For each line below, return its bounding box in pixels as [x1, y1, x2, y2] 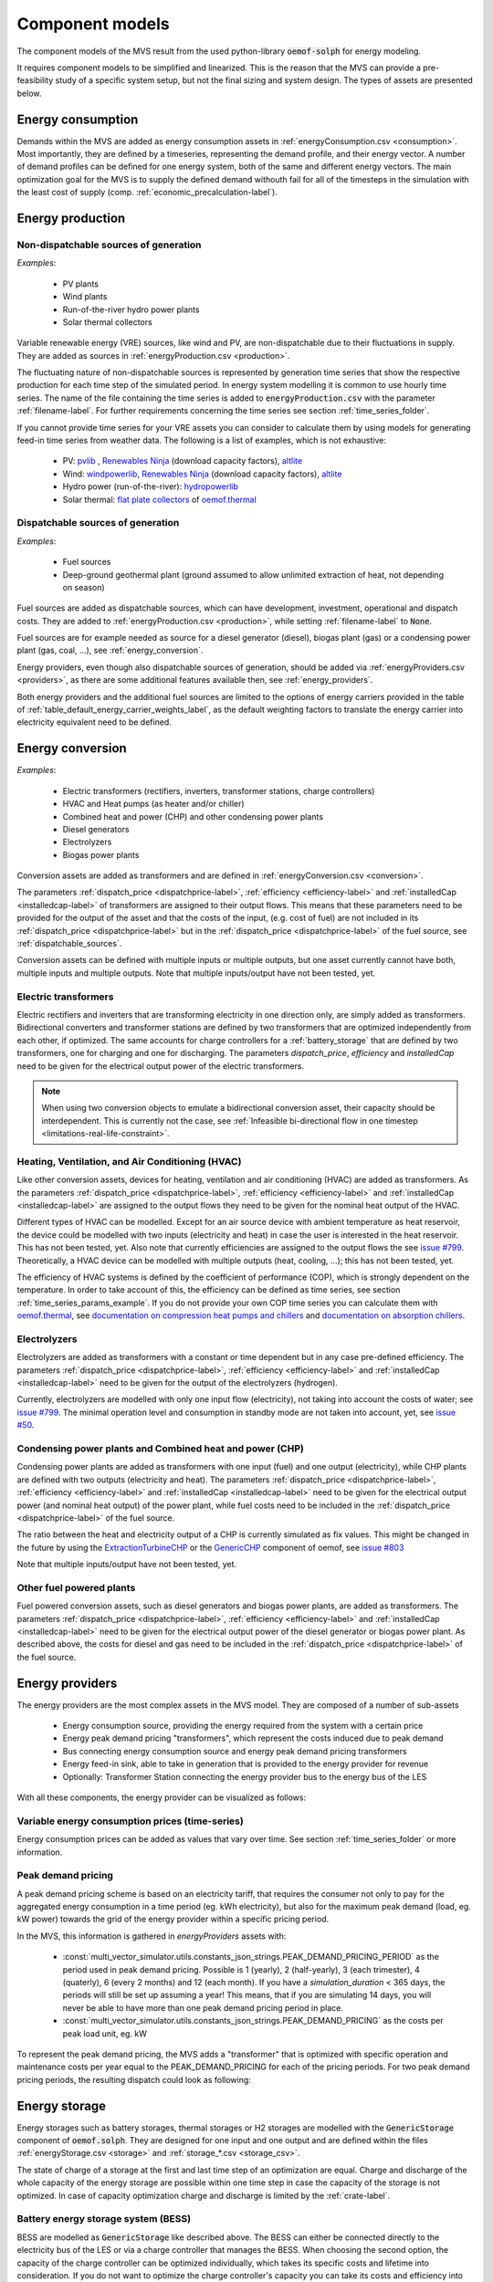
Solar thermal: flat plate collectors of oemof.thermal [62, 494, 257, 505]
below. [16, 88, 42, 99]
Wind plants [62, 291, 108, 302]
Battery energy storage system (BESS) [16, 2213, 192, 2225]
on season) [62, 581, 105, 592]
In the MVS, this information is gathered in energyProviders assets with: [16, 1931, 287, 1942]
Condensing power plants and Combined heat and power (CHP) [16, 1442, 305, 1455]
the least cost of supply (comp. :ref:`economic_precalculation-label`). [16, 187, 278, 198]
